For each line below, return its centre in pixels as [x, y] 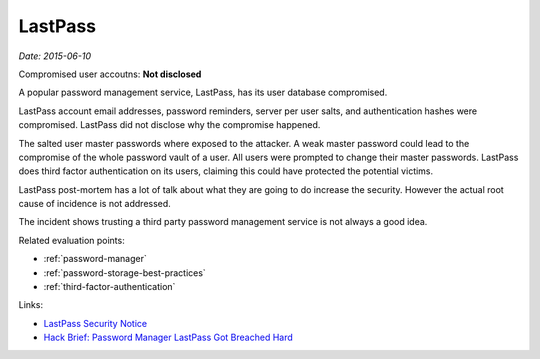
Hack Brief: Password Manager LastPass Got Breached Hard [168, 337]
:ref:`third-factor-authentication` [109, 287]
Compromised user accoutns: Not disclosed [110, 74]
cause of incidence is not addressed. [95, 204]
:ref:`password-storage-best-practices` [125, 272]
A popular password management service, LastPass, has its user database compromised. [203, 92]
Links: [31, 305]
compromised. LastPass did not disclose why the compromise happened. [169, 125]
